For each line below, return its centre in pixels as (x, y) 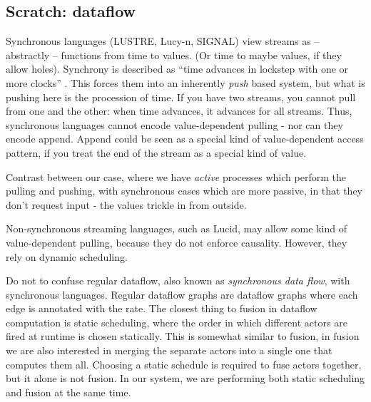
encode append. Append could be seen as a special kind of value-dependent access (185, 139)
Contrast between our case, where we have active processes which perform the (176, 176)
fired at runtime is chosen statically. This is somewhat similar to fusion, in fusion (183, 336)
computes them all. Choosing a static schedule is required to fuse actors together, (184, 364)
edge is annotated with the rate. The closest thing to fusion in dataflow (162, 308)
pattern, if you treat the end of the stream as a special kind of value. (156, 152)
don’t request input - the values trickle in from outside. (126, 204)
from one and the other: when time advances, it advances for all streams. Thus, (179, 111)
